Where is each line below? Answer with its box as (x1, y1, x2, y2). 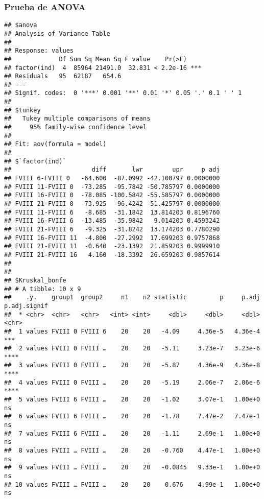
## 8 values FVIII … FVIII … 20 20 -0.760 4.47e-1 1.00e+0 (4, 447, 260, 455)
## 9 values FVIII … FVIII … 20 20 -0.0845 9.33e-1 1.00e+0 (4, 464, 260, 471)
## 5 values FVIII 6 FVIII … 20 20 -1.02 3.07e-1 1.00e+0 (4, 396, 260, 403)
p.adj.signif (4, 302, 48, 310)
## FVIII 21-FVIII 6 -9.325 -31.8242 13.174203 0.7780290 (4, 225, 220, 233)
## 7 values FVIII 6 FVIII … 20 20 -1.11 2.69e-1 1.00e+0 (4, 430, 260, 437)
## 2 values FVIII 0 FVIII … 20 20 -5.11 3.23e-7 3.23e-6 (4, 345, 260, 352)
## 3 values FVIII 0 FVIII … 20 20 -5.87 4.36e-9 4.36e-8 (4, 362, 260, 369)
